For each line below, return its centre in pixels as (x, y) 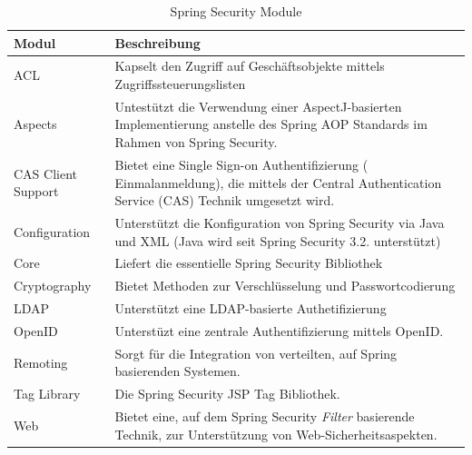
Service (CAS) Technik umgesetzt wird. (225, 200)
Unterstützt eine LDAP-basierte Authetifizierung (251, 308)
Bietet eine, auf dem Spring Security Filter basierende (265, 416)
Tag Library (47, 394)
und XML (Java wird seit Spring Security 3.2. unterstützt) (278, 240)
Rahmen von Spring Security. (196, 142)
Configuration (52, 231)
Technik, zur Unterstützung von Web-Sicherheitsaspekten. (276, 434)
